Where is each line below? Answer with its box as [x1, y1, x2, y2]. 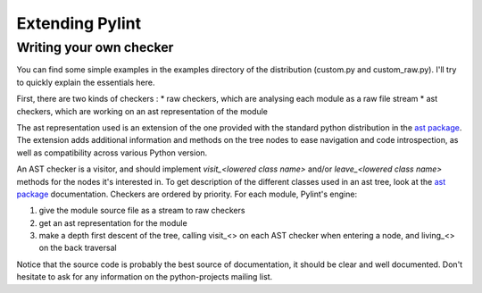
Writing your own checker [16, 39, 174, 55]
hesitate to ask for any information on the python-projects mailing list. [16, 272, 273, 282]
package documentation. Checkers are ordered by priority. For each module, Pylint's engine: [16, 188, 357, 199]
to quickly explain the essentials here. [16, 77, 155, 88]
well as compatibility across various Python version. [16, 147, 208, 158]
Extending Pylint [16, 13, 142, 33]
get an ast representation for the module [38, 217, 187, 228]
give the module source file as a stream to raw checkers [38, 205, 245, 216]
